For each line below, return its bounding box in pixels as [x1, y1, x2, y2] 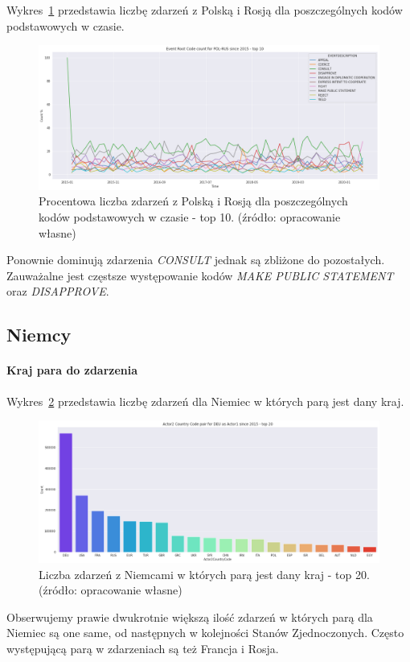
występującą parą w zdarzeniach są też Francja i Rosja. [6, 639, 279, 656]
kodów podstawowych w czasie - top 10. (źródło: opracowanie [39, 209, 341, 225]
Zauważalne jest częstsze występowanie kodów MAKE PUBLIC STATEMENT [6, 267, 394, 283]
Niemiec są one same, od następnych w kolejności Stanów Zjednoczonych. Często [6, 624, 404, 641]
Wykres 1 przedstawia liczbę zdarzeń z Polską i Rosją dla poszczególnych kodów [6, 2, 403, 18]
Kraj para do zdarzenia [6, 362, 138, 379]
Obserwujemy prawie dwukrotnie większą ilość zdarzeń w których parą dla [6, 608, 373, 625]
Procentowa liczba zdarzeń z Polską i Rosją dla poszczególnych [39, 192, 348, 209]
